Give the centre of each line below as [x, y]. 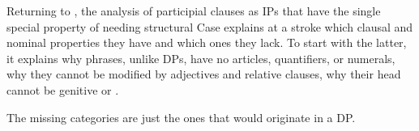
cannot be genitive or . [63, 89]
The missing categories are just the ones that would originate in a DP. [181, 117]
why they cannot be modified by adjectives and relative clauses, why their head [204, 74]
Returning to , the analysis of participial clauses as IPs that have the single [194, 11]
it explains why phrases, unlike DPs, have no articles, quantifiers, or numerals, [201, 58]
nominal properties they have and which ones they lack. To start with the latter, [207, 42]
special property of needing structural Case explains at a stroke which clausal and [210, 26]
